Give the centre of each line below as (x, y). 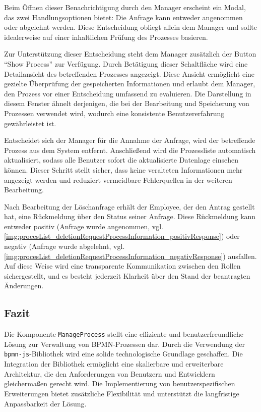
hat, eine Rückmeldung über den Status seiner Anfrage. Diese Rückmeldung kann (130, 216)
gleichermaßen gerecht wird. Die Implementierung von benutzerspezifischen (120, 383)
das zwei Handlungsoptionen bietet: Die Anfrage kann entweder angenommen (123, 17)
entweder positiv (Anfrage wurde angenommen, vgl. (84, 226)
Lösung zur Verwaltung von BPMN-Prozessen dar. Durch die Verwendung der (124, 344)
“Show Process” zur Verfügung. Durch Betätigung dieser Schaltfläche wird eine (126, 63)
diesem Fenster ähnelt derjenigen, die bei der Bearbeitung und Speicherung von (127, 103)
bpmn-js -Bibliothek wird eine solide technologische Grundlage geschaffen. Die (123, 354)
